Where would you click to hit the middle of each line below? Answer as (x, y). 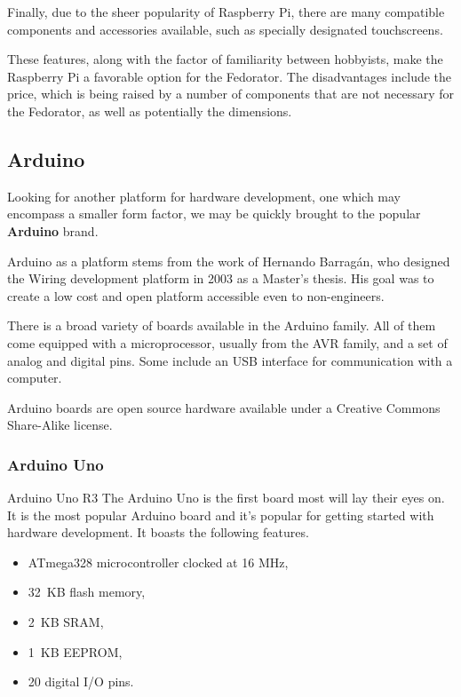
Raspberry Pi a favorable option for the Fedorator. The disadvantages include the (230, 76)
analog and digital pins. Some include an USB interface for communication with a (230, 360)
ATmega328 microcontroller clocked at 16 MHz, (158, 562)
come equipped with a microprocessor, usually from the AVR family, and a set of (227, 342)
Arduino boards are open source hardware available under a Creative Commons (224, 407)
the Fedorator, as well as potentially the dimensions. (150, 111)
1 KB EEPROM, (75, 651)
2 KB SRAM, (66, 622)
